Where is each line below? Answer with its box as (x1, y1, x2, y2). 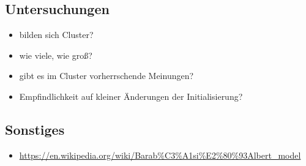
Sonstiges (5, 119, 65, 138)
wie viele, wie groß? (19, 48, 92, 61)
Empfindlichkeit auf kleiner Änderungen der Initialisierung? (19, 89, 243, 102)
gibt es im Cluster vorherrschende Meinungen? (19, 69, 194, 82)
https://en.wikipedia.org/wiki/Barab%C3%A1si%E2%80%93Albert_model (19, 148, 301, 161)
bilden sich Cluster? (19, 28, 94, 41)
